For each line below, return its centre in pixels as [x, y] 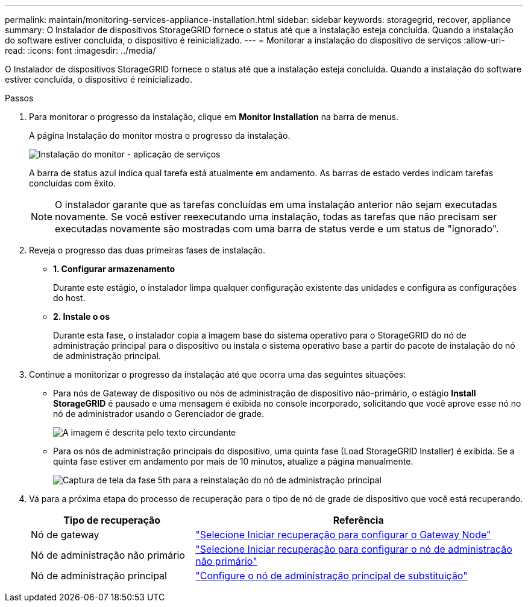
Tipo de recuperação [112, 520]
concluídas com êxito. [72, 183]
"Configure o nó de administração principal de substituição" [332, 576]
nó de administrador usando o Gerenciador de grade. [159, 414]
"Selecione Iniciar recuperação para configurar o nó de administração [354, 549]
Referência [358, 520]
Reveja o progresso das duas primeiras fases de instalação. [147, 250]
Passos [19, 98]
